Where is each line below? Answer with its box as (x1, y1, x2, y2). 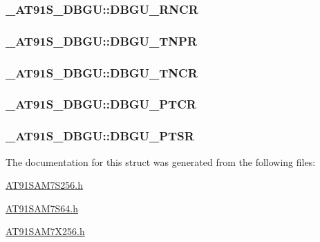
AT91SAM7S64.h (6, 201, 79, 215)
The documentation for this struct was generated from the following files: (6, 154, 316, 169)
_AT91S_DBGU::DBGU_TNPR (6, 32, 198, 49)
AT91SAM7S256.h (6, 178, 84, 192)
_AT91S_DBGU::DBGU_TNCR (6, 64, 198, 81)
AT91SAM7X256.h (6, 224, 85, 239)
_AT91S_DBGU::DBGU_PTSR (6, 127, 194, 145)
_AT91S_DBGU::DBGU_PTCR (6, 95, 196, 113)
